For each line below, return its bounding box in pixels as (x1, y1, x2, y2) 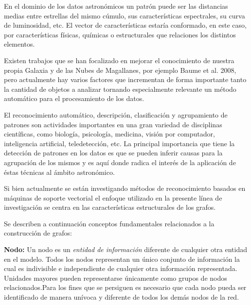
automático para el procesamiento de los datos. (4, 93, 144, 103)
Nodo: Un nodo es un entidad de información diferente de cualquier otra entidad (4, 244, 248, 254)
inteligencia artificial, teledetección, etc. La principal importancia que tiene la (4, 138, 235, 148)
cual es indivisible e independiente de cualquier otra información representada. (4, 263, 237, 273)
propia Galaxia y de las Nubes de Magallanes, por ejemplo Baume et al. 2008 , (4, 65, 236, 75)
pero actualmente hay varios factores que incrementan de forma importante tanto (4, 74, 247, 85)
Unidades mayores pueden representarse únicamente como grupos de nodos (4, 272, 227, 283)
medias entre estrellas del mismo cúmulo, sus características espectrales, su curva (4, 10, 245, 20)
